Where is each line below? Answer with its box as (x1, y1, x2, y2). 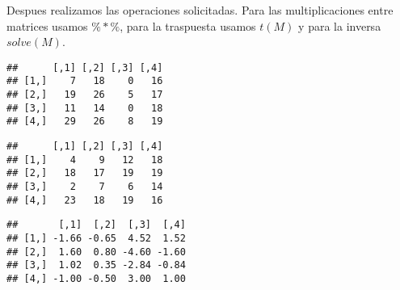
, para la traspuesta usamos (120, 17, 256, 34)
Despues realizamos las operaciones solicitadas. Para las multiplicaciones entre (6, 2, 394, 18)
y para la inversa (298, 17, 381, 34)
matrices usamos (6, 17, 88, 34)
